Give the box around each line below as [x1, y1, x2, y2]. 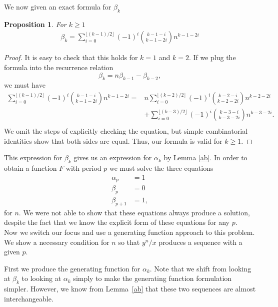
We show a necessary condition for [4, 236, 109, 247]
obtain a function [4, 163, 57, 173]
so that [118, 236, 140, 247]
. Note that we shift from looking [149, 263, 251, 273]
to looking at [21, 273, 61, 283]
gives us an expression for [73, 152, 152, 163]
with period [65, 163, 101, 173]
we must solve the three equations [109, 163, 213, 173]
